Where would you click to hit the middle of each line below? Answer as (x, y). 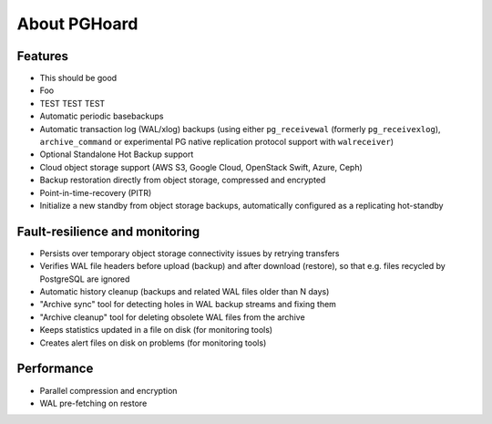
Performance (55, 369)
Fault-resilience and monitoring (108, 231)
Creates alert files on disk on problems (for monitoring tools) (153, 343)
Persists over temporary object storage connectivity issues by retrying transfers (190, 253)
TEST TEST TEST (72, 103)
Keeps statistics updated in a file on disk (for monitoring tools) (156, 330)
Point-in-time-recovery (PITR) (96, 192)
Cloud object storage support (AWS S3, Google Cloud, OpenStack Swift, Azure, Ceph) (201, 167)
